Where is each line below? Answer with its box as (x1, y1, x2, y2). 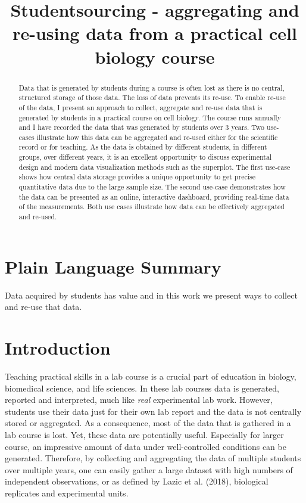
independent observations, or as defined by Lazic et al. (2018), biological (5, 475, 268, 488)
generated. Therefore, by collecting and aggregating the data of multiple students (5, 452, 301, 464)
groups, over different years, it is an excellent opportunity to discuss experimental (18, 152, 272, 162)
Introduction (5, 336, 111, 360)
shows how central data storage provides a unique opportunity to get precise (18, 172, 255, 182)
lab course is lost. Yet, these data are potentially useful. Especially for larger (5, 428, 284, 440)
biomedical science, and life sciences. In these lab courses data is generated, (5, 381, 279, 394)
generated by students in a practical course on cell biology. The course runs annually (18, 112, 281, 122)
